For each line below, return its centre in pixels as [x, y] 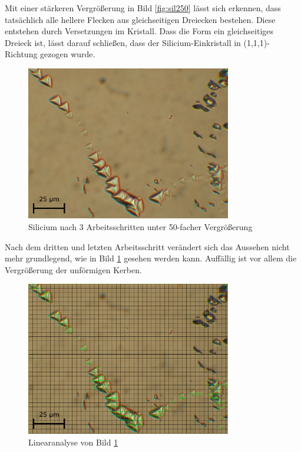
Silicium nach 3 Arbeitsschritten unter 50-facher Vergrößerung [140, 226]
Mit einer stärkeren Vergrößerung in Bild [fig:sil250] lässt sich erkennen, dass [143, 8]
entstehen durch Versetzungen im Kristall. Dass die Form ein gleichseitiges [139, 31]
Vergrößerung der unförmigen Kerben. [73, 269]
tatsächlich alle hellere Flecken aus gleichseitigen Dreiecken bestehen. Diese [140, 19]
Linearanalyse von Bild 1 [73, 442]
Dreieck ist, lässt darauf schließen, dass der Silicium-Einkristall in [123, 42]
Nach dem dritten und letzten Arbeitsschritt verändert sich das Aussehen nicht [147, 246]
